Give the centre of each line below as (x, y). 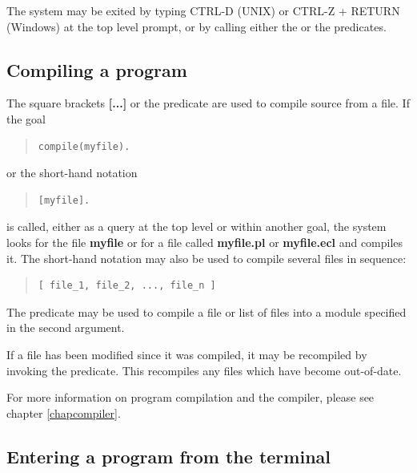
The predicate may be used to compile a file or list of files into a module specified (206, 311)
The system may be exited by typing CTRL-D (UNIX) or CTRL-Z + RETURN (203, 10)
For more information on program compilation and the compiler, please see (190, 397)
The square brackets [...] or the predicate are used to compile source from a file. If (208, 103)
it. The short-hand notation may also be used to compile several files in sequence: (206, 258)
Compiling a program (97, 69)
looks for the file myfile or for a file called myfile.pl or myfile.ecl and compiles (205, 242)
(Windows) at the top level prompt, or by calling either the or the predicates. (196, 26)
